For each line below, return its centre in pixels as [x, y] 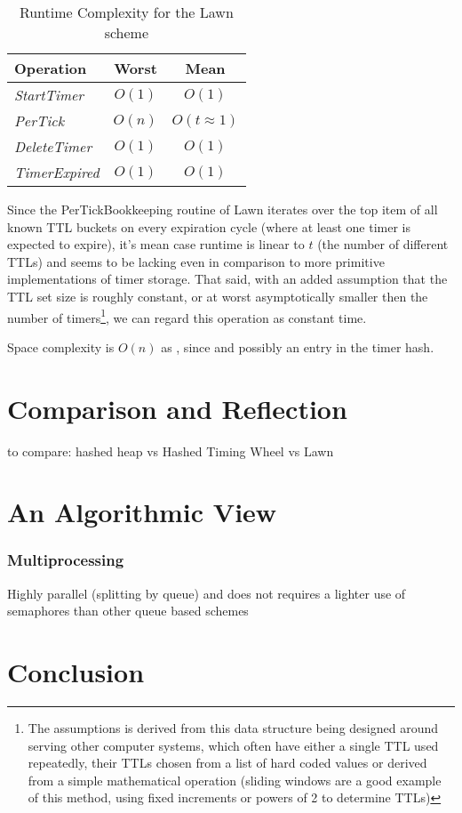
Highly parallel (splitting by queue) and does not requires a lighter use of [207, 593]
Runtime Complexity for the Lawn [126, 12]
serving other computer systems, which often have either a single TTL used [233, 745]
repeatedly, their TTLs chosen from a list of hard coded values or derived [227, 763]
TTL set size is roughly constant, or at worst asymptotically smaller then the [218, 296]
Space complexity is [61, 346]
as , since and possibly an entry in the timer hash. [298, 346]
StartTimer [49, 95]
